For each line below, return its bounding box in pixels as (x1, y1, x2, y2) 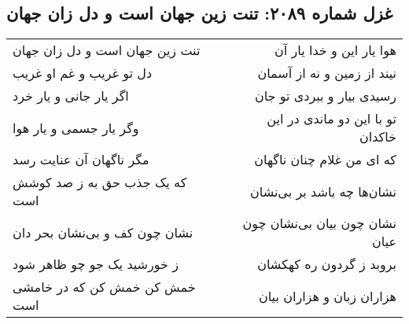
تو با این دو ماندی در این (267, 109, 396, 128)
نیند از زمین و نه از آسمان (257, 64, 396, 83)
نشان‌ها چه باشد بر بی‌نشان (250, 182, 396, 201)
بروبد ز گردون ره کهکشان (257, 255, 396, 274)
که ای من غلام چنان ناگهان (254, 150, 396, 169)
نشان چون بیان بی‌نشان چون (242, 214, 396, 233)
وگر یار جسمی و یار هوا (13, 118, 139, 137)
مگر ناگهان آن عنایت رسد (13, 150, 149, 169)
